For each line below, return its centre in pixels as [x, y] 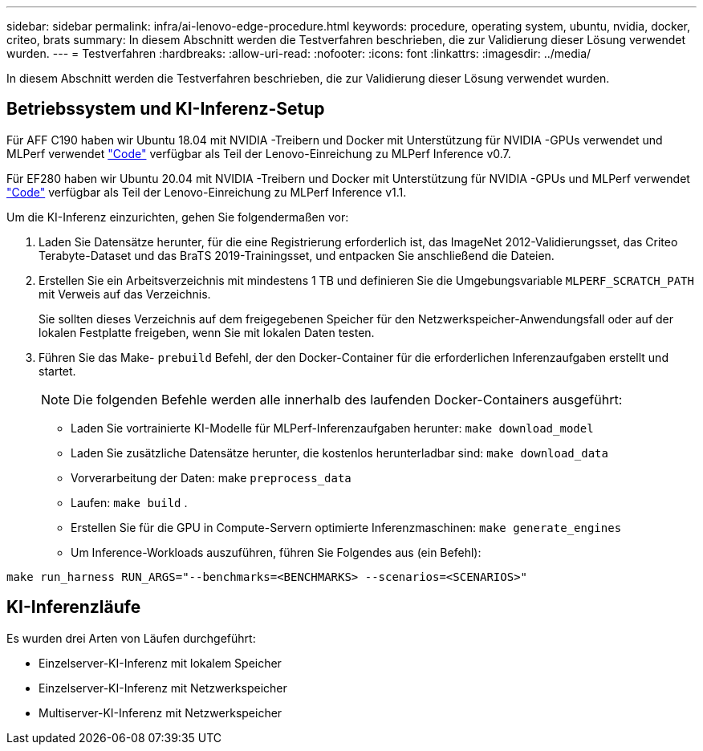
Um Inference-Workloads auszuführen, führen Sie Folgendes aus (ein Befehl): [276, 552]
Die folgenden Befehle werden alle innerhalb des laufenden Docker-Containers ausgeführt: [348, 399]
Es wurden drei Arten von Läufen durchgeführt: [131, 638]
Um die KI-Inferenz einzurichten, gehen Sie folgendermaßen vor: [178, 217]
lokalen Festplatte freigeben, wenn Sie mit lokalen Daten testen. [207, 332]
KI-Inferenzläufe [74, 607]
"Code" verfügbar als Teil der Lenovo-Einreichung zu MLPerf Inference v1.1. [207, 192]
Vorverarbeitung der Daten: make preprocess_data [211, 477]
